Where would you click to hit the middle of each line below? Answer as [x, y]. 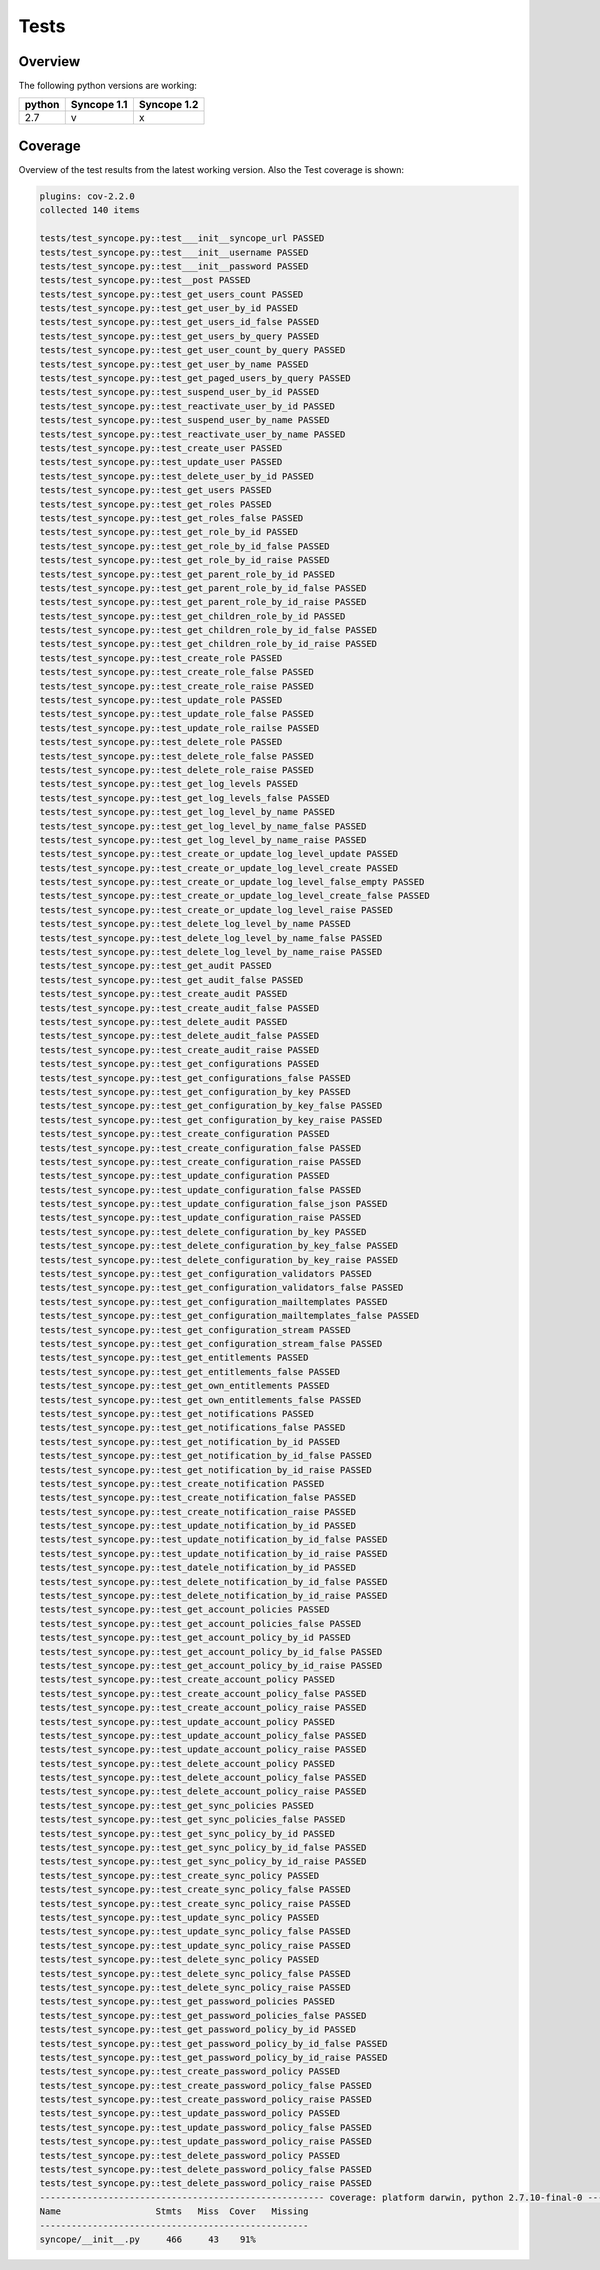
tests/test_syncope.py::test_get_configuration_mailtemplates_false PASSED [229, 1316]
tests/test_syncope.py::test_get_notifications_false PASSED [192, 1428]
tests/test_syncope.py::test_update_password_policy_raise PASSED [205, 2141]
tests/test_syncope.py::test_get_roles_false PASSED [171, 518]
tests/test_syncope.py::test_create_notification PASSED [182, 1483]
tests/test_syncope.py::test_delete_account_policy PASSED [187, 1763]
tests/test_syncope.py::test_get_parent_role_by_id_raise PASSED [203, 602]
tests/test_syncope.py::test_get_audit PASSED [155, 966]
